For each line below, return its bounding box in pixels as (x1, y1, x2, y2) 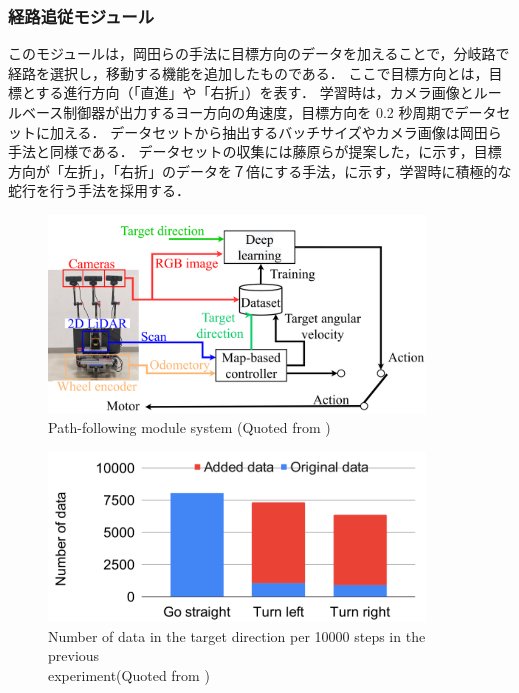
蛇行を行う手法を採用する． (8, 180, 190, 201)
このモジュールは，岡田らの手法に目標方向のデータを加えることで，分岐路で (8, 43, 510, 64)
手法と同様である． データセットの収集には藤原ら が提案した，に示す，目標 (8, 141, 502, 162)
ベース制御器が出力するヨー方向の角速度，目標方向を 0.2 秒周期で (21, 102, 455, 122)
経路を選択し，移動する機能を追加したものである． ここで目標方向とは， (8, 62, 489, 83)
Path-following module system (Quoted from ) (48, 417, 331, 438)
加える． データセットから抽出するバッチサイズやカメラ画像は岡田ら (49, 121, 502, 142)
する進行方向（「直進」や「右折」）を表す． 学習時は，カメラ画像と (35, 82, 474, 103)
